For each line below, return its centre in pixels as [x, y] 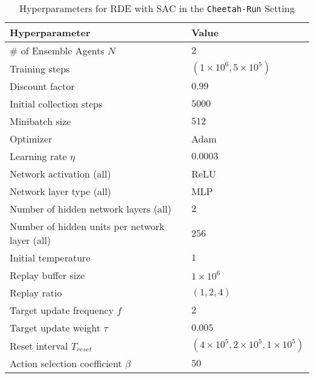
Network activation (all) [60, 174]
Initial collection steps [56, 104]
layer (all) [30, 240]
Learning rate [38, 156]
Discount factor [42, 86]
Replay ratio [36, 293]
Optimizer [31, 139]
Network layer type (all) [61, 191]
